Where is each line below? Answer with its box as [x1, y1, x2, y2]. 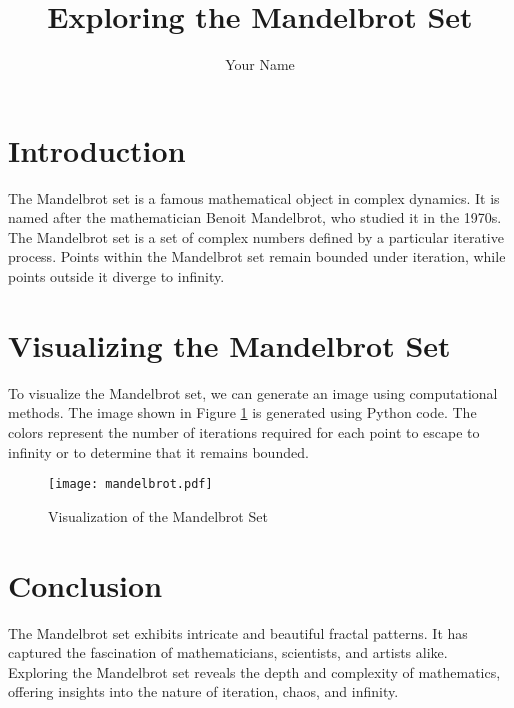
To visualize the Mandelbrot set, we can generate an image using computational [8, 382, 498, 403]
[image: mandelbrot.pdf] [48, 477, 213, 492]
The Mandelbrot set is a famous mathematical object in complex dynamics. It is [8, 187, 500, 208]
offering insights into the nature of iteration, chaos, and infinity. [8, 681, 399, 702]
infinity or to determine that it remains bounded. [8, 441, 309, 462]
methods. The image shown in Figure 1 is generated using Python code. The [8, 402, 477, 423]
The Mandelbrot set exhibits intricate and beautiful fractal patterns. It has [8, 622, 468, 643]
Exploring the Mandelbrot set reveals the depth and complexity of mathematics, [8, 661, 501, 682]
